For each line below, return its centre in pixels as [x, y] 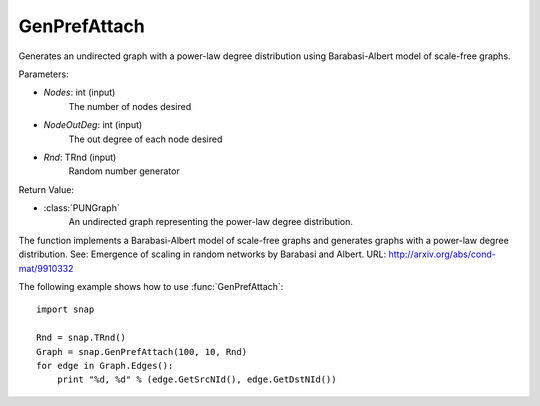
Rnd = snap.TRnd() [81, 338]
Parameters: [43, 74]
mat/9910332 [46, 268]
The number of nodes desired [130, 106]
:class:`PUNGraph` [81, 208]
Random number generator [124, 171]
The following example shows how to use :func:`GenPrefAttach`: [151, 287]
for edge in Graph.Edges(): [105, 365]
